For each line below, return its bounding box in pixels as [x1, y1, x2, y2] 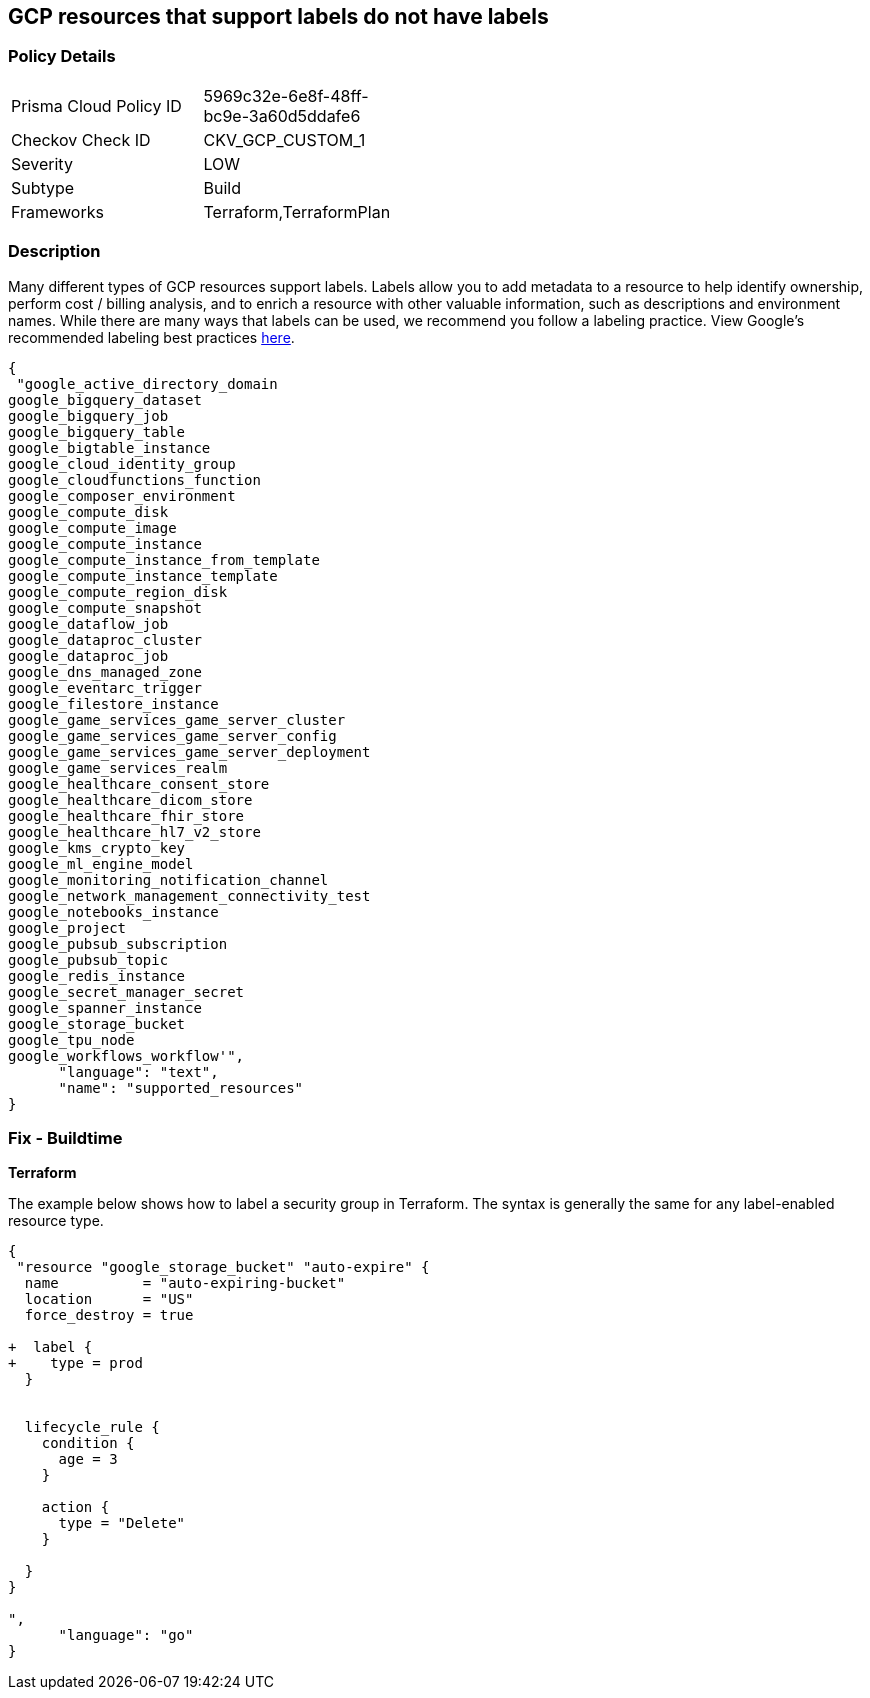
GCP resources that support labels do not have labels [8, 4, 549, 29]
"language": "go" [58, 1627, 194, 1644]
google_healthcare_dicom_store [8, 791, 253, 808]
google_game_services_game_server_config [8, 727, 337, 744]
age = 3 [58, 1451, 118, 1468]
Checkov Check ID [11, 129, 151, 150]
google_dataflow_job [8, 615, 169, 632]
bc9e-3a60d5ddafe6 [203, 105, 361, 126]
